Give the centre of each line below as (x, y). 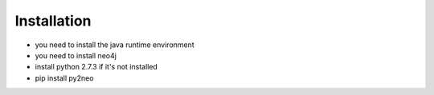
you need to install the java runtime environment (115, 45)
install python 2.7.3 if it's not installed (96, 67)
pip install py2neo (64, 78)
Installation (53, 21)
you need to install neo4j (76, 55)
